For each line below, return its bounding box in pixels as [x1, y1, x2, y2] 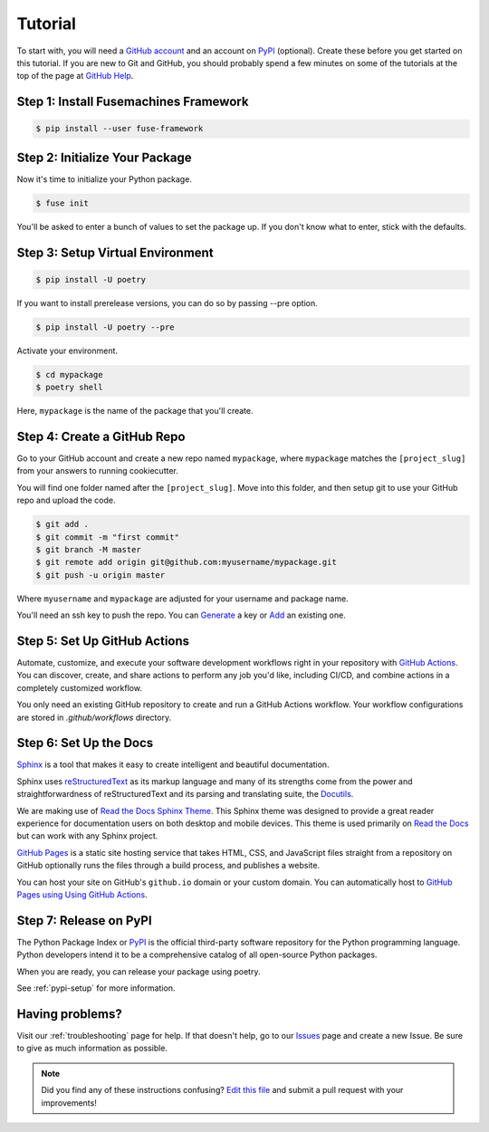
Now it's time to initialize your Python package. [16, 173, 192, 185]
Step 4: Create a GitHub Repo [16, 428, 186, 444]
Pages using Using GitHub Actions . [16, 889, 149, 900]
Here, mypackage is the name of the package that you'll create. [16, 406, 254, 417]
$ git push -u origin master [35, 570, 166, 580]
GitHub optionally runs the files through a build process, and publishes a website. [16, 860, 321, 871]
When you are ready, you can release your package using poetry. [16, 965, 261, 977]
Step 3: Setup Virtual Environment [16, 245, 214, 260]
